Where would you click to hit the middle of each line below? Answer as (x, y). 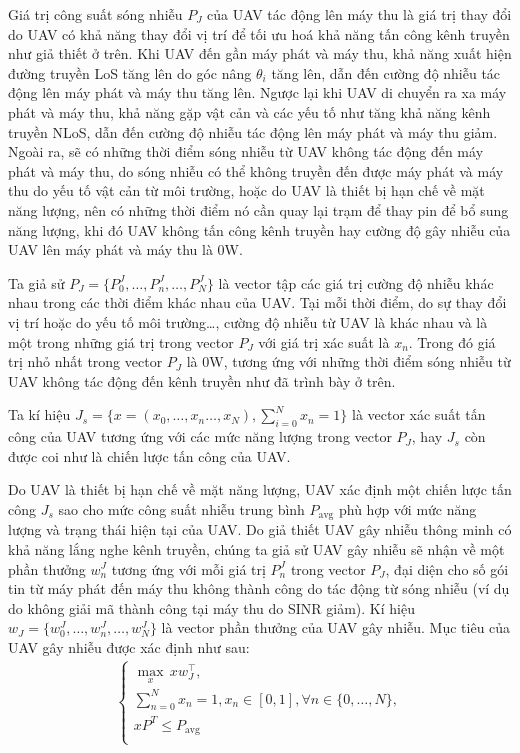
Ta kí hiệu (39, 414)
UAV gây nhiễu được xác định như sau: (129, 646)
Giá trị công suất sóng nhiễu (95, 14)
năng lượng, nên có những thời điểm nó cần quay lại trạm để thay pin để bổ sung (258, 209)
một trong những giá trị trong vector (121, 341)
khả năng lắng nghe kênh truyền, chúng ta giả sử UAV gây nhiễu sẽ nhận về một (256, 548)
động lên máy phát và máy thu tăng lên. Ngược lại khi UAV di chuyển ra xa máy (257, 92)
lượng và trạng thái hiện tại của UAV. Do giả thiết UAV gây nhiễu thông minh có (260, 529)
